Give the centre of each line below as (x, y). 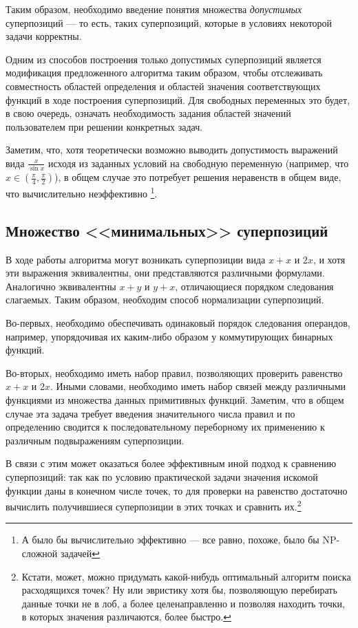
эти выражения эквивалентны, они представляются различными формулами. (165, 273)
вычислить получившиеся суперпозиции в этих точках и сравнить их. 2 (154, 505)
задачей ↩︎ (80, 553)
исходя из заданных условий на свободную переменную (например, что (198, 163)
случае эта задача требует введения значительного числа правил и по (150, 413)
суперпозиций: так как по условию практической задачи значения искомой (162, 477)
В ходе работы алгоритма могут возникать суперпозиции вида (136, 259)
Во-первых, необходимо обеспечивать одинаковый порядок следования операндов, (178, 323)
